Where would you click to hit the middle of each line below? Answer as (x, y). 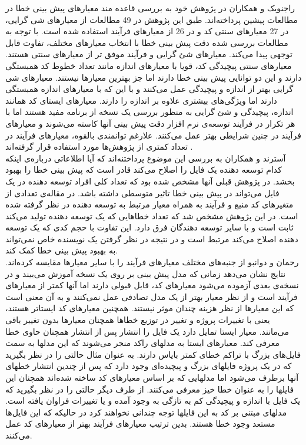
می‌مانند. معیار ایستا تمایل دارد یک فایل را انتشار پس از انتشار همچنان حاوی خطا (147, 331)
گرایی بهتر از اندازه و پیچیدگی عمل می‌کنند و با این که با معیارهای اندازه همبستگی (149, 89)
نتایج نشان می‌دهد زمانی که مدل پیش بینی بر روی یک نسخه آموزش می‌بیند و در (146, 273)
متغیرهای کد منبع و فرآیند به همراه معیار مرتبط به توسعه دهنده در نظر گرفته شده (149, 204)
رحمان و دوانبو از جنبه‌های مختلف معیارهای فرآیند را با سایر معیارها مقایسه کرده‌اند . (152, 262)
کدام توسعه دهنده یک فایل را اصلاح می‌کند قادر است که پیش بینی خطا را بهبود (144, 169)
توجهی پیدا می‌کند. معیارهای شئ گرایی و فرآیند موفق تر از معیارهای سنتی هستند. (149, 54)
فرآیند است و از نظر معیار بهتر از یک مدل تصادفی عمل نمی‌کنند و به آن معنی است (152, 296)
